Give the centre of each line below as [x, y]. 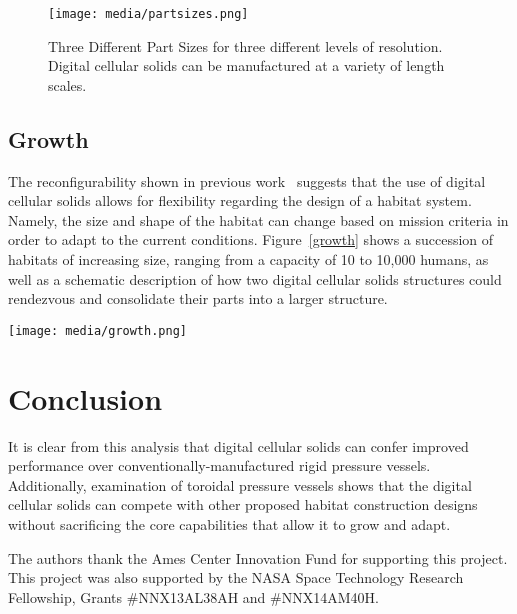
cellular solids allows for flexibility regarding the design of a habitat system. [240, 200]
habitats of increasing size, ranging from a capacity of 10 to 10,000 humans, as [248, 259]
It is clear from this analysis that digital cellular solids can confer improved [238, 445]
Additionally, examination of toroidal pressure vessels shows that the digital [240, 484]
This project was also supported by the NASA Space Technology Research [236, 577]
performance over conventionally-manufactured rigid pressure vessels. [219, 465]
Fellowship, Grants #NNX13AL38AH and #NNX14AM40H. [193, 596]
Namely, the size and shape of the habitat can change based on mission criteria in [258, 219]
